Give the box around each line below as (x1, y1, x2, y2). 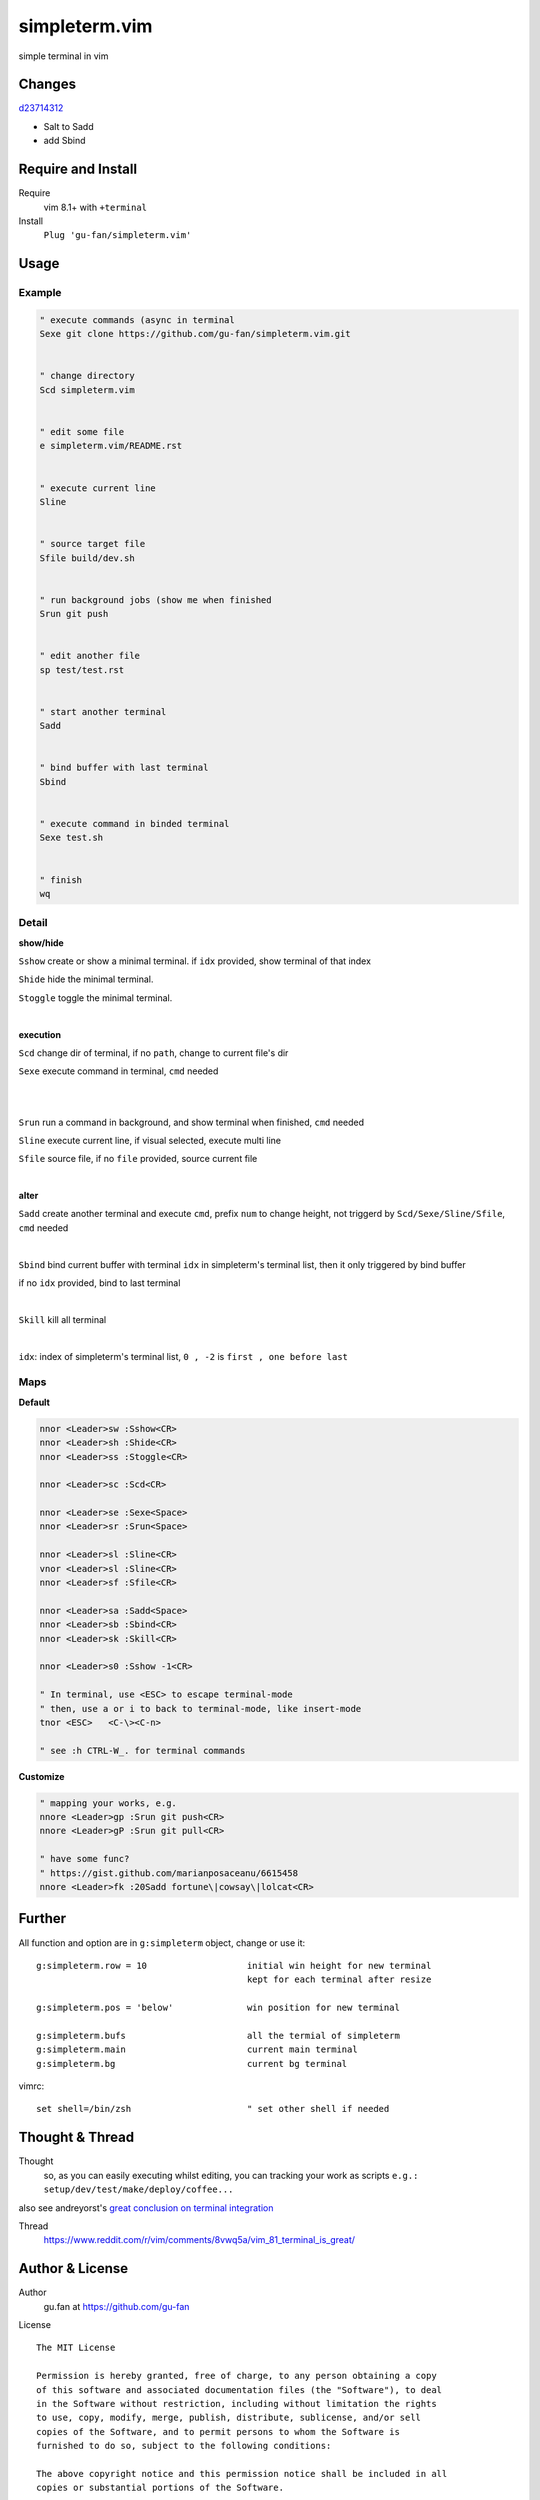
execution (18, 1028, 62, 1040)
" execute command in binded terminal (39, 818, 230, 829)
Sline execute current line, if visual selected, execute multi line (18, 1134, 282, 1146)
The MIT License (36, 2342, 116, 2354)
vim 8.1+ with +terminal (43, 201, 148, 213)
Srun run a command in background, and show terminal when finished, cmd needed (18, 1116, 365, 1128)
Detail (18, 916, 48, 930)
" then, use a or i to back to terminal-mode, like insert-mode (39, 1703, 362, 1714)
